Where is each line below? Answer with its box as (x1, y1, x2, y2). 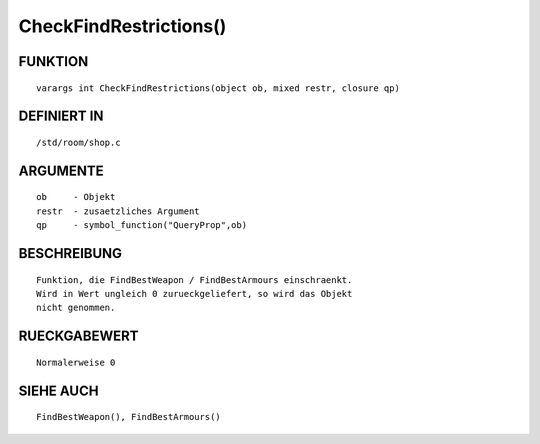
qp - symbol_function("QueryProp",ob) (36, 220, 248, 231)
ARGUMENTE (18, 162, 104, 179)
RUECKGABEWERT (18, 328, 139, 345)
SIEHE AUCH (18, 382, 99, 399)
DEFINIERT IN (18, 108, 104, 125)
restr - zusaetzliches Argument (36, 205, 200, 217)
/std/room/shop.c (36, 136, 121, 148)
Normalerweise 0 (36, 356, 116, 368)
